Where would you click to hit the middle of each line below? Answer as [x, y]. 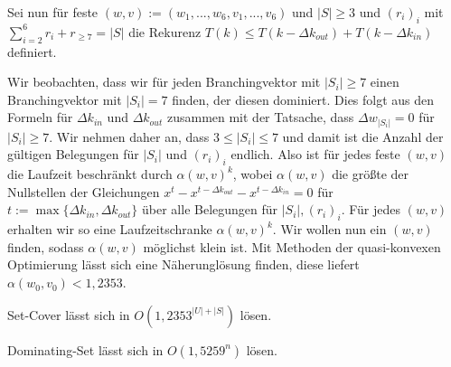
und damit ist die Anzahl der [363, 136]
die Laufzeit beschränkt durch [90, 174]
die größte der [371, 174]
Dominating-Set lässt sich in [85, 349]
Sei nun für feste [53, 12]
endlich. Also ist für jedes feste [315, 154]
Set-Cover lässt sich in [69, 314]
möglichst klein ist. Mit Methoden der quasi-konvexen [292, 246]
